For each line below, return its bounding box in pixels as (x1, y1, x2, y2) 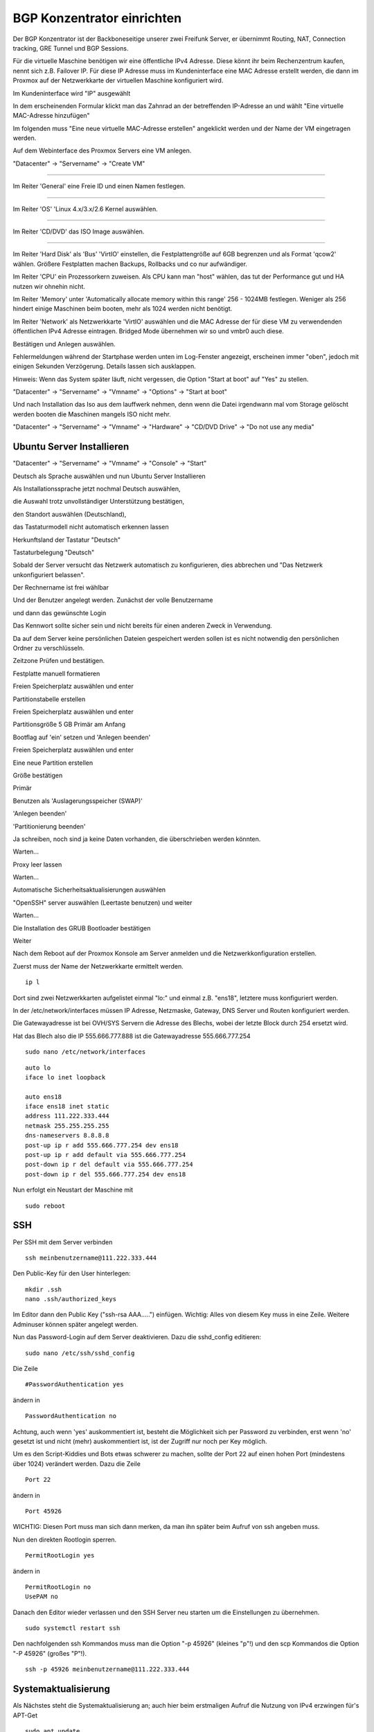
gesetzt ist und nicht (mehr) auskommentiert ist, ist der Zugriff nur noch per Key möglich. (12, 1437, 267, 1445)
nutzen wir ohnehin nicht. (12, 282, 86, 290)
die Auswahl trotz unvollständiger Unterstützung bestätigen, (12, 497, 185, 506)
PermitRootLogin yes (25, 1552, 95, 1559)
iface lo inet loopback (25, 1073, 106, 1081)
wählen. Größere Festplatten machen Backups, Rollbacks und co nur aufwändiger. (12, 260, 247, 268)
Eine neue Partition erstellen (12, 759, 93, 767)
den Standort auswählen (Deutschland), (12, 510, 127, 518)
